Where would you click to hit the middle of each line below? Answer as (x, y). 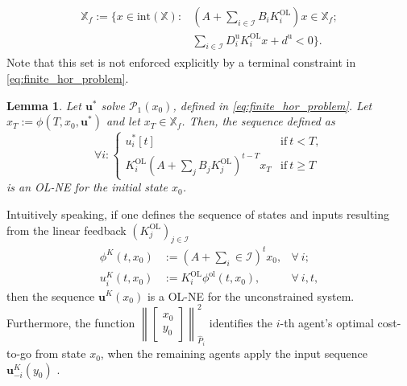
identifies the (241, 322)
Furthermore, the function (71, 322)
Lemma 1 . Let (44, 105)
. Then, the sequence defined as (258, 121)
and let (123, 121)
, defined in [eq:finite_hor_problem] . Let (272, 105)
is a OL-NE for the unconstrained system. (251, 296)
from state (60, 353)
